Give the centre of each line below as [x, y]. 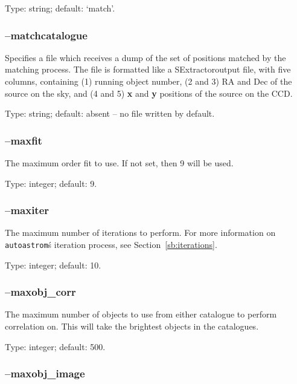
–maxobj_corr [40, 292]
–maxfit [24, 140]
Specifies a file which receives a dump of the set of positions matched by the [145, 57]
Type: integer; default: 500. [55, 346]
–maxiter [27, 210]
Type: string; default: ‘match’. [60, 8]
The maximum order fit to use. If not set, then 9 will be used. [119, 163]
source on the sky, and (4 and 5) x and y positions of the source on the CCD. [149, 93]
